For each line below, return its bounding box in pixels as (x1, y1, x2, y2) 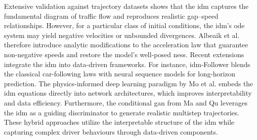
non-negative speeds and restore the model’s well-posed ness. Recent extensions (4, 49, 244, 59)
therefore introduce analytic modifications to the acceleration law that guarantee (4, 39, 248, 50)
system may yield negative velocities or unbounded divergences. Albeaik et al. (4, 30, 240, 40)
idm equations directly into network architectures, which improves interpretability (4, 88, 252, 98)
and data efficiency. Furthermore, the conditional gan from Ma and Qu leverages (4, 97, 248, 107)
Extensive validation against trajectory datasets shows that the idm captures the (4, 1, 249, 11)
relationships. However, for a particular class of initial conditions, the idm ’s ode (4, 20, 245, 31)
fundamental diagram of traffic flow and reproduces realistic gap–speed (4, 10, 218, 21)
